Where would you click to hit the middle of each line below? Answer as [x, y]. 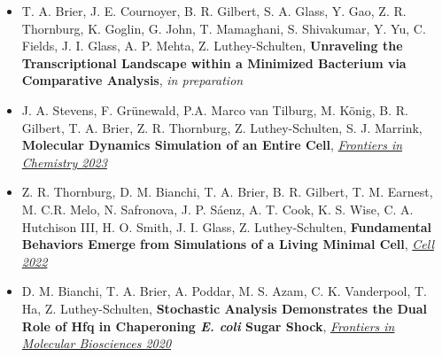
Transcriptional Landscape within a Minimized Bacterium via [214, 62]
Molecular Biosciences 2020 [97, 343]
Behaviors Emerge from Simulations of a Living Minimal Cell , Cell [228, 244]
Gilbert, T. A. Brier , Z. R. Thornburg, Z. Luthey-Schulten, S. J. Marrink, [222, 127]
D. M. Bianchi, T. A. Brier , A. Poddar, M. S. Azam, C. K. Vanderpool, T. [224, 291]
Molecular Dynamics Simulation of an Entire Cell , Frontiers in [212, 145]
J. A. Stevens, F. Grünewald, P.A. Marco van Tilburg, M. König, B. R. [215, 109]
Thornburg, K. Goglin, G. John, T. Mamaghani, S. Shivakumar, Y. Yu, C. [224, 28]
